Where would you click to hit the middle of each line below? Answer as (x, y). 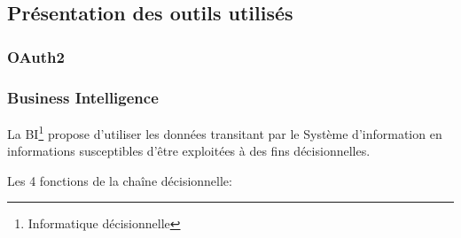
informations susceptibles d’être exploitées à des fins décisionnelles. (189, 151)
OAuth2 (36, 56)
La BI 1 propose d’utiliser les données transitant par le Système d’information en (225, 132)
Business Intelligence (83, 97)
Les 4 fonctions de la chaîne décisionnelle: (120, 180)
